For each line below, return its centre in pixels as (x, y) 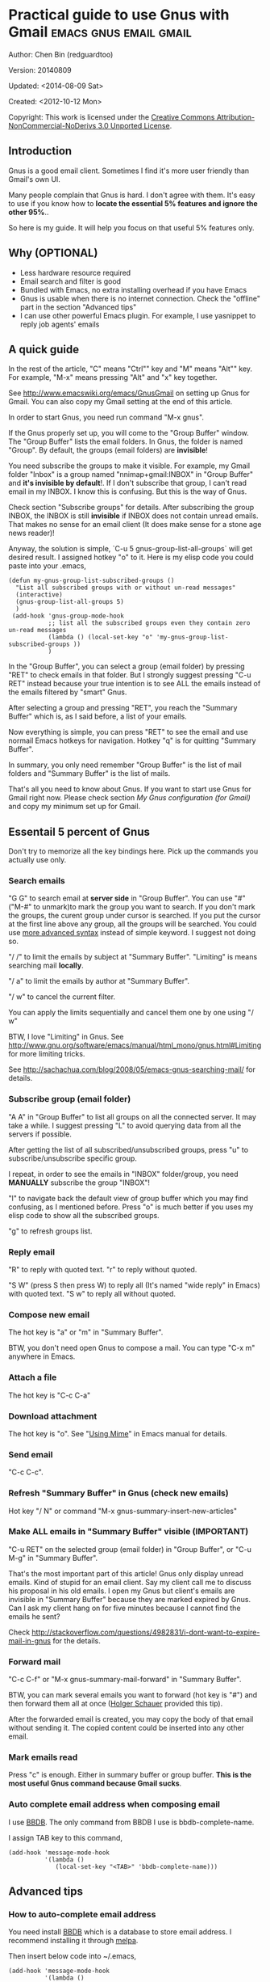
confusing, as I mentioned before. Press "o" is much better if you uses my (131, 1207)
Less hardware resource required (75, 272)
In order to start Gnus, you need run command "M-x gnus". (106, 417)
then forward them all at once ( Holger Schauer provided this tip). (116, 1704)
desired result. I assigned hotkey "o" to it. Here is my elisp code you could (131, 557)
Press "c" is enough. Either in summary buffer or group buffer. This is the (130, 1775)
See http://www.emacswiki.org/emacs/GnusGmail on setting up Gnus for (129, 393)
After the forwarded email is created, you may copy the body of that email (131, 1719)
